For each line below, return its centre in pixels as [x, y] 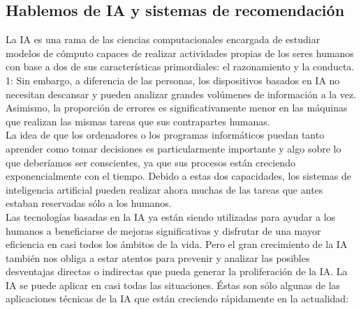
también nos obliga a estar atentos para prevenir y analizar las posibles [158, 257]
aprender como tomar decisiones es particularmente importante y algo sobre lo [174, 148]
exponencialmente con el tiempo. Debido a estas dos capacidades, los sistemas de [179, 176]
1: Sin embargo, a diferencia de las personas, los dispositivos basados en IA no [173, 80]
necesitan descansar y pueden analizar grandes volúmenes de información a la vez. [181, 94]
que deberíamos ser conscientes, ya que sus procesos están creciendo [150, 162]
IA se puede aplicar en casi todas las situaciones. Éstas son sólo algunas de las [173, 285]
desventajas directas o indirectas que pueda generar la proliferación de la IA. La [177, 271]
